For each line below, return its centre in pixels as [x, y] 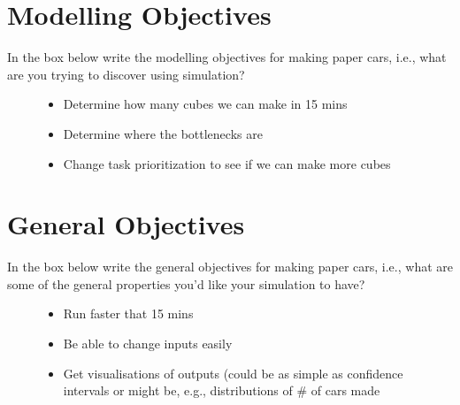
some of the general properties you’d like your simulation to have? [186, 283]
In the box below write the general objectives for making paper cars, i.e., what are [230, 267]
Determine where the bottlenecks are [163, 133]
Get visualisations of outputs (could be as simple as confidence [233, 373]
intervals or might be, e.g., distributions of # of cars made [222, 390]
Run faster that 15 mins [128, 313]
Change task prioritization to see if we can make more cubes [227, 163]
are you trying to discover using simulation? [126, 74]
